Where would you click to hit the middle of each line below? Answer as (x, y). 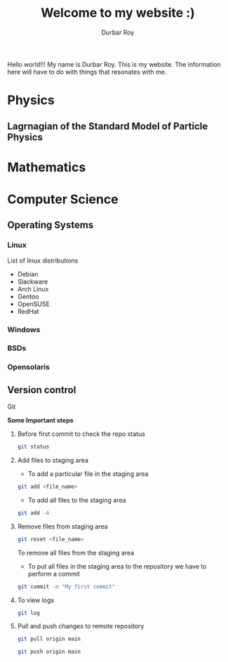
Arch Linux (33, 289)
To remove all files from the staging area (76, 552)
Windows (24, 329)
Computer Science (63, 199)
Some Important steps (40, 421)
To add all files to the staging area (77, 500)
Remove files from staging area (62, 526)
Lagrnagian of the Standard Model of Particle (108, 126)
